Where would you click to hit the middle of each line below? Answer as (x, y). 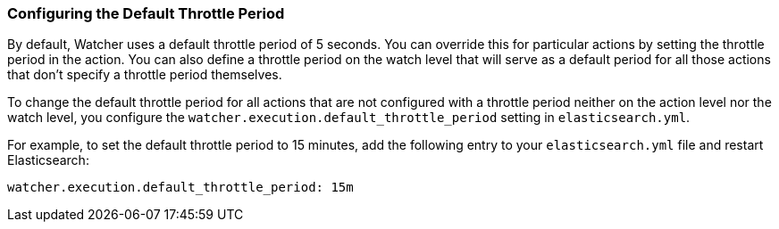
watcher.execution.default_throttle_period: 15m (180, 188)
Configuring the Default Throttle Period (146, 13)
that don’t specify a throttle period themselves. (145, 75)
